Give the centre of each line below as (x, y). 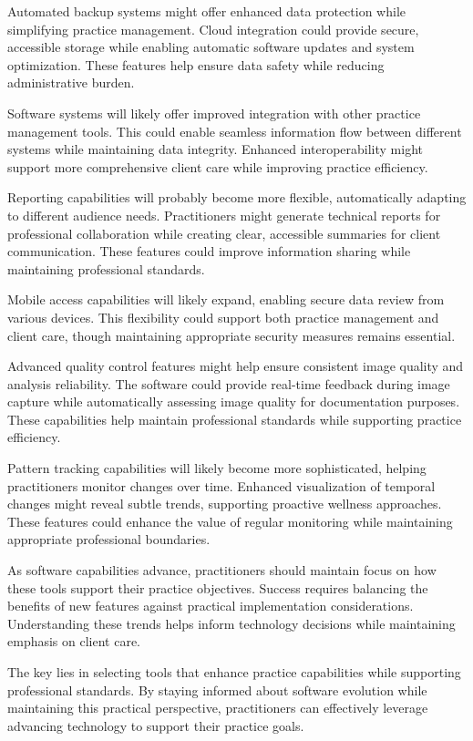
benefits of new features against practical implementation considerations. (211, 606)
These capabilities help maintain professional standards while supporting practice (235, 419)
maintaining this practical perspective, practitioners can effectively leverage (218, 708)
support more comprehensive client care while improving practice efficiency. (218, 166)
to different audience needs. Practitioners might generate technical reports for (224, 215)
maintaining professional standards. (106, 268)
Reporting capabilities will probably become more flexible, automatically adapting (237, 197)
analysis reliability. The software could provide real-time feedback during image (229, 383)
